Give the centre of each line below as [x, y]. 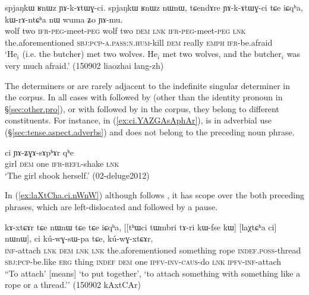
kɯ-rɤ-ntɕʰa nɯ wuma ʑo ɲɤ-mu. [64, 19]
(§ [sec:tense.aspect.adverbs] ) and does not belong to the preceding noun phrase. [150, 131]
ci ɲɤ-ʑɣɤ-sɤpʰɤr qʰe [39, 152]
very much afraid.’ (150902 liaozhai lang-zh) [84, 65]
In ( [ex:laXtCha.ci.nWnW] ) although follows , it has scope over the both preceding [154, 195]
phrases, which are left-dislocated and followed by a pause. [111, 206]
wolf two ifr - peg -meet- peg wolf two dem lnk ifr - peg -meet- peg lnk [125, 31]
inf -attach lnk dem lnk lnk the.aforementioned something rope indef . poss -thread [153, 250]
